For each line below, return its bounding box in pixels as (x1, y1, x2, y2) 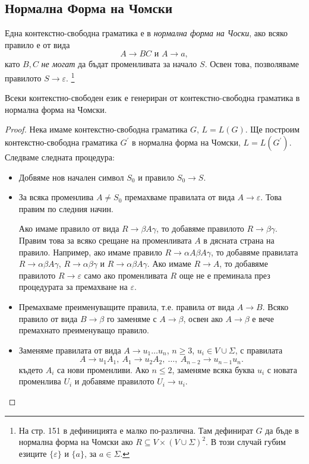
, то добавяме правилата (211, 245, 298, 258)
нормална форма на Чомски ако (18, 435, 133, 448)
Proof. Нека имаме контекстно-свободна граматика (5, 123, 188, 135)
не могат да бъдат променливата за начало (41, 58, 197, 70)
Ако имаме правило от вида (18, 222, 119, 235)
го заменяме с (106, 312, 157, 324)
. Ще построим (245, 123, 300, 135)
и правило (138, 171, 175, 183)
